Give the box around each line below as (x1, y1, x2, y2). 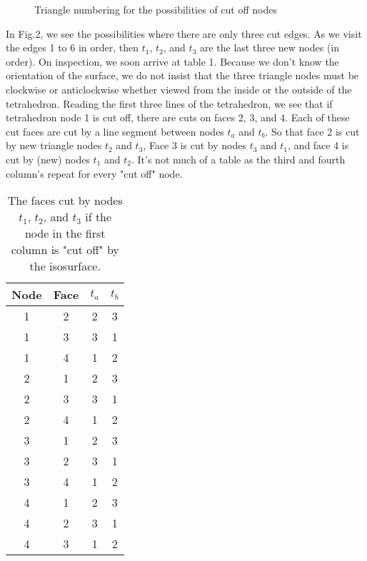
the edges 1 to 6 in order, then (6, 40, 139, 55)
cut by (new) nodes (6, 151, 90, 166)
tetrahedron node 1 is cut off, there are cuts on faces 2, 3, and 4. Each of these (6, 110, 350, 125)
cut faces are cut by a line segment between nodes (6, 123, 224, 138)
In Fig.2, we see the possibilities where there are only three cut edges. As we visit (6, 26, 362, 41)
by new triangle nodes (6, 138, 102, 153)
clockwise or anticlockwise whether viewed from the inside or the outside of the (6, 81, 352, 96)
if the (85, 208, 112, 226)
